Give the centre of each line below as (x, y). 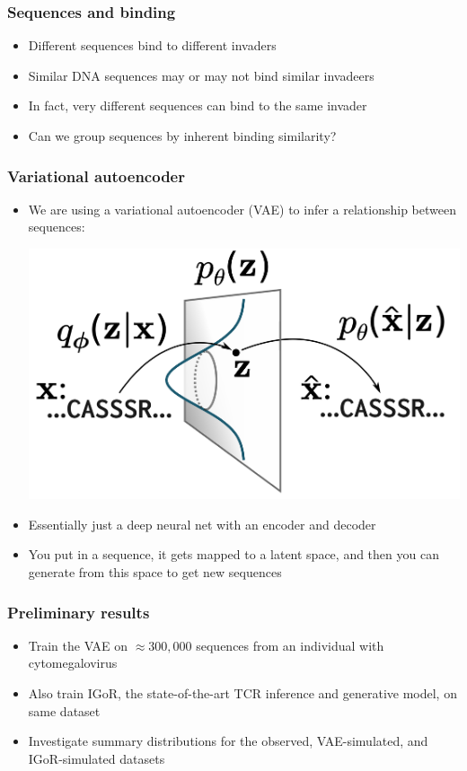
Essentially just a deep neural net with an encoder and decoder (202, 524)
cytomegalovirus (73, 663)
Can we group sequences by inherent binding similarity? (182, 136)
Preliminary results (79, 612)
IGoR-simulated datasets (97, 758)
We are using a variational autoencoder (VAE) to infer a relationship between (242, 209)
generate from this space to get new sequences (155, 572)
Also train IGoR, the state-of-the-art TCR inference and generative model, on (242, 693)
